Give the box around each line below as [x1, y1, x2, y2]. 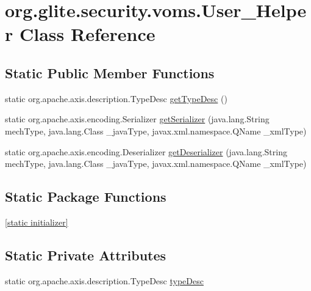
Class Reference [19, 21, 155, 46]
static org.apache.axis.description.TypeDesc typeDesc [5, 274, 204, 287]
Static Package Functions [5, 187, 166, 206]
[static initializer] [5, 215, 68, 228]
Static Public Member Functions [5, 63, 215, 82]
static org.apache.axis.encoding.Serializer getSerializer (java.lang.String [5, 112, 270, 125]
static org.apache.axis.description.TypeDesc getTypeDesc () [5, 92, 227, 105]
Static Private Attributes [5, 245, 166, 264]
